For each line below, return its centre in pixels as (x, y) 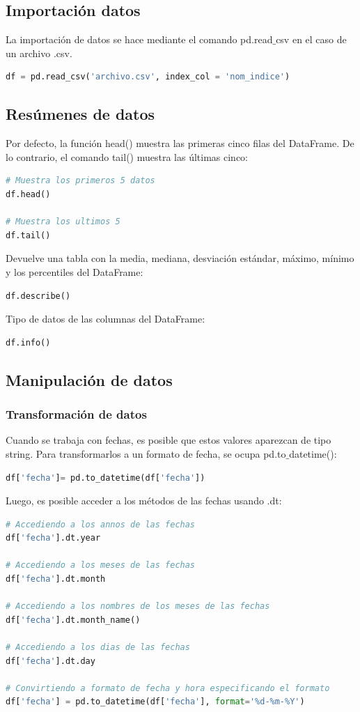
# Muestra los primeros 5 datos (80, 181)
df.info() (28, 342)
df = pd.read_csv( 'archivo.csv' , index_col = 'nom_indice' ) (148, 77)
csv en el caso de (311, 39)
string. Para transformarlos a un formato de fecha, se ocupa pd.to (146, 453)
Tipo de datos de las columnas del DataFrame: (105, 319)
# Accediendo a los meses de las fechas (101, 565)
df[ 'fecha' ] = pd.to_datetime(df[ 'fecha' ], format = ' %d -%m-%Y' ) (155, 702)
